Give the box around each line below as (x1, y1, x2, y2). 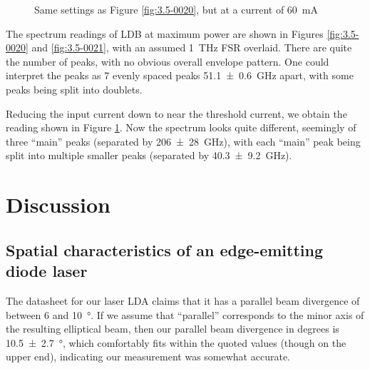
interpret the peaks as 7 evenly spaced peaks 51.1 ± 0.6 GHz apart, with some (6, 68, 354, 83)
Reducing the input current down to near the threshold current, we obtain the (6, 106, 347, 121)
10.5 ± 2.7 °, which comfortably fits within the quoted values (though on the (6, 335, 346, 350)
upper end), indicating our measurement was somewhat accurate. (6, 349, 290, 364)
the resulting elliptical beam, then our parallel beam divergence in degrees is (6, 321, 339, 336)
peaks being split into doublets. (6, 81, 143, 96)
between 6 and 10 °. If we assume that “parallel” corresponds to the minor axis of (6, 307, 364, 322)
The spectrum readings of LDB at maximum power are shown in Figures (6, 26, 324, 41)
